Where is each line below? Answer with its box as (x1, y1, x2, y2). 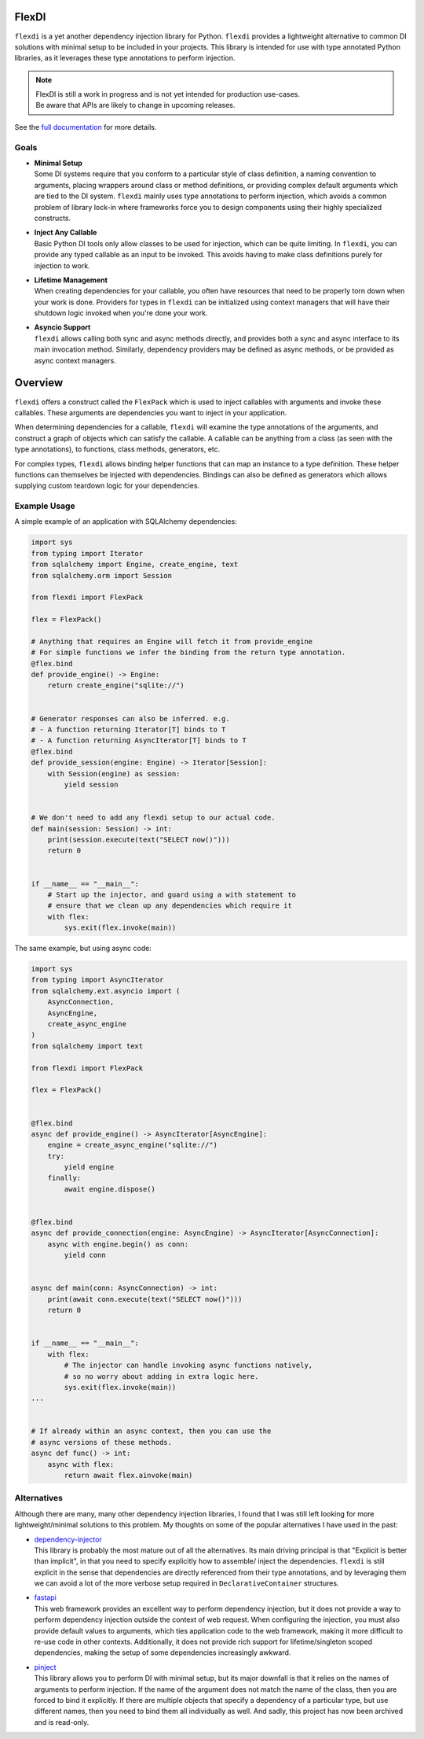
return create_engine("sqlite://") (47, 681, 185, 690)
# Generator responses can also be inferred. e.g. (31, 714, 231, 723)
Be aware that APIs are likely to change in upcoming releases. (35, 101, 236, 110)
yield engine (64, 1162, 115, 1172)
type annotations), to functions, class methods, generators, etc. (14, 444, 221, 454)
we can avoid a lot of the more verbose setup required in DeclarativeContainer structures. (34, 1579, 339, 1588)
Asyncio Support (34, 322, 91, 332)
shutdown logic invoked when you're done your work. (34, 308, 208, 318)
